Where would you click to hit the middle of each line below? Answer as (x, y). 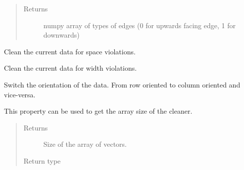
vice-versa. (20, 94)
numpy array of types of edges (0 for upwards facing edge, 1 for (139, 25)
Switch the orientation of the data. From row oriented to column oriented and (122, 84)
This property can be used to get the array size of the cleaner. (98, 111)
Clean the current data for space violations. (70, 51)
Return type (42, 160)
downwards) (61, 35)
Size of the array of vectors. (85, 144)
